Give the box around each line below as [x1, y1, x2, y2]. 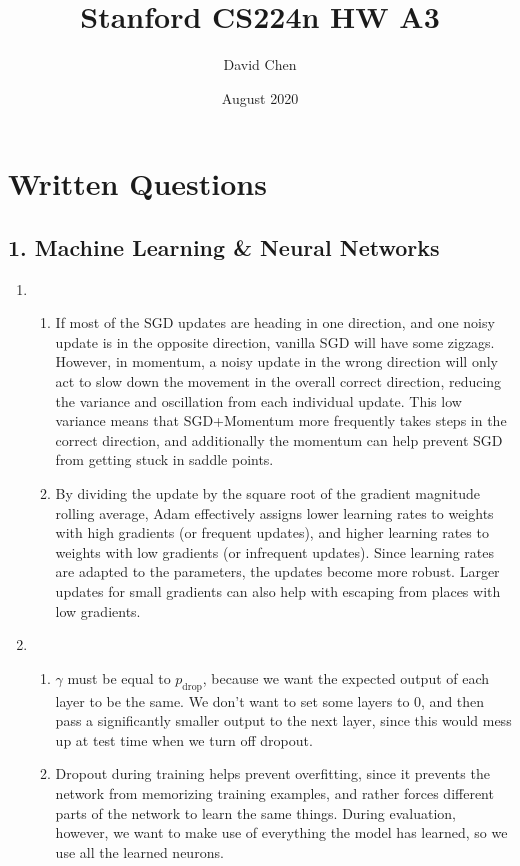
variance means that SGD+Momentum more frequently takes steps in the [55, 410, 507, 431]
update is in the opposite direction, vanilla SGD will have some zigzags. [55, 331, 495, 352]
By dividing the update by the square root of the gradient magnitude [55, 483, 480, 504]
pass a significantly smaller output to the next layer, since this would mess [55, 710, 512, 731]
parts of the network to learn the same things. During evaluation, [55, 802, 456, 823]
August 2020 [221, 87, 299, 108]
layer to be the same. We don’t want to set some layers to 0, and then [55, 690, 485, 711]
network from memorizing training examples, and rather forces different [55, 782, 494, 803]
